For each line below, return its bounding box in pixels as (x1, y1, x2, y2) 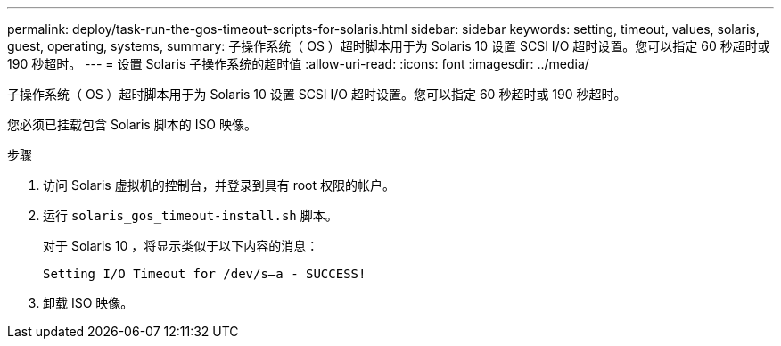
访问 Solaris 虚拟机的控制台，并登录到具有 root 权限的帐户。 (43, 177, 395, 193)
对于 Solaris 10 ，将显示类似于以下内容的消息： (43, 238, 319, 253)
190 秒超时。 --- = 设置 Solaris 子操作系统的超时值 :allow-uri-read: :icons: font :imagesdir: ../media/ (7, 56, 589, 71)
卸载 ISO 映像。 (43, 295, 134, 310)
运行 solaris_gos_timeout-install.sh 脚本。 (43, 208, 338, 223)
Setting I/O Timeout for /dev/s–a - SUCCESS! (43, 267, 366, 281)
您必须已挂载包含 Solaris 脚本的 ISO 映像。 (7, 117, 258, 132)
